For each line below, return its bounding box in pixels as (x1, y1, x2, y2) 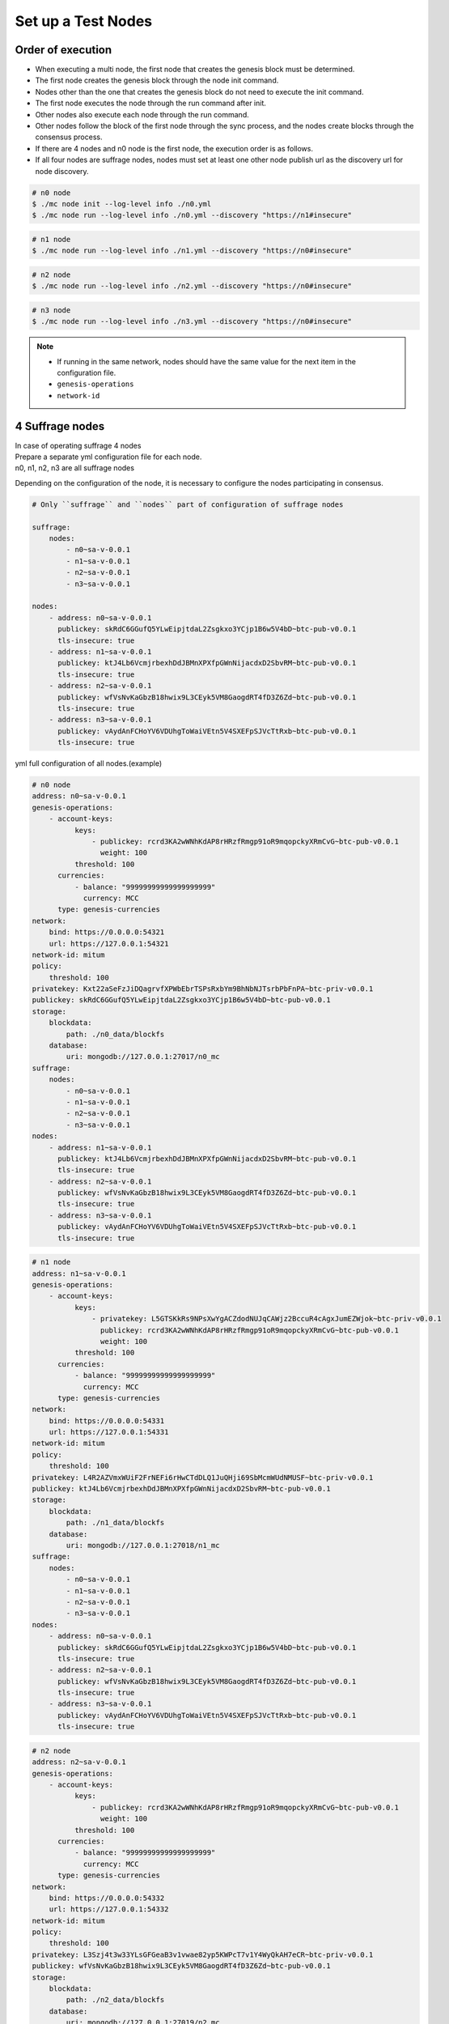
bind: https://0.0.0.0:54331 (49, 1416, 165, 1425)
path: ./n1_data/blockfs (66, 1518, 165, 1528)
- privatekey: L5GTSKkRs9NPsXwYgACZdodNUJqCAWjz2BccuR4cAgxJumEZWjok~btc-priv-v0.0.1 (91, 1314, 442, 1324)
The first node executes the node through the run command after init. (35, 98, 267, 108)
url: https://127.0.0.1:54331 (49, 1427, 169, 1437)
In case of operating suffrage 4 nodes (15, 440, 142, 450)
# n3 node (32, 305, 71, 315)
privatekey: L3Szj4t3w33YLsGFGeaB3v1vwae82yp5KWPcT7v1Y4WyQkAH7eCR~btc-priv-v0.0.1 (32, 1950, 374, 1959)
